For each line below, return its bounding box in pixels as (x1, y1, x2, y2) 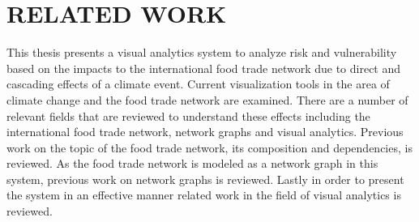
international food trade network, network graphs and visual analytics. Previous (6, 123, 404, 140)
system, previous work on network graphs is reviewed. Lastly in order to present (6, 170, 404, 187)
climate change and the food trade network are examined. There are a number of (6, 91, 408, 108)
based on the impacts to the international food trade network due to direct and (6, 59, 401, 76)
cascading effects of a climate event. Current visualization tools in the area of (6, 75, 390, 92)
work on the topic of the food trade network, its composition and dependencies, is (6, 139, 413, 156)
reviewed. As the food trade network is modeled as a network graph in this (6, 155, 378, 172)
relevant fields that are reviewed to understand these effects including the (6, 107, 370, 124)
